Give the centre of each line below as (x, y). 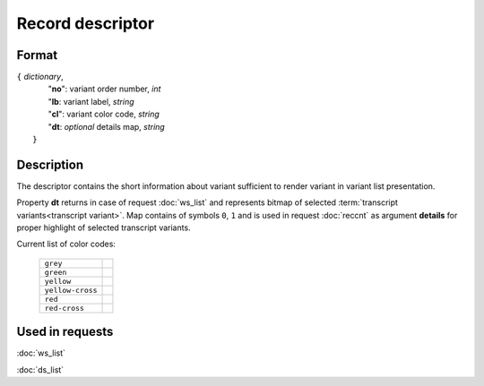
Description (50, 164)
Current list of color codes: (66, 244)
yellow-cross (71, 290)
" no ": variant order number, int (104, 89)
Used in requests (65, 332)
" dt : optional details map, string (106, 126)
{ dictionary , (40, 77)
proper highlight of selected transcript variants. (104, 227)
